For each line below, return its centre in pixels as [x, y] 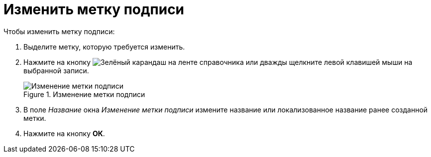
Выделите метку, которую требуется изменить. [104, 47]
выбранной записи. [56, 70]
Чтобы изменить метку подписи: [59, 31]
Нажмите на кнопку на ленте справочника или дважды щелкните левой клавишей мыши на [218, 62]
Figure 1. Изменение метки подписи [84, 94]
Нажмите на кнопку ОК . [64, 133]
